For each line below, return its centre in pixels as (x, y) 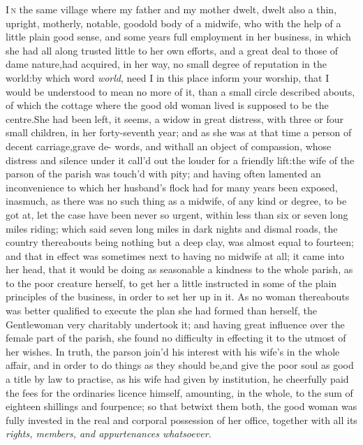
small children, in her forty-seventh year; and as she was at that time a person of (179, 132)
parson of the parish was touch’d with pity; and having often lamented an (163, 174)
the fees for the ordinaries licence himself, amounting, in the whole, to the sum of (179, 392)
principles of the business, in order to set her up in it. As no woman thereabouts (178, 297)
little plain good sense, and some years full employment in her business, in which (178, 37)
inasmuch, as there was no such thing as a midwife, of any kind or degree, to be (176, 201)
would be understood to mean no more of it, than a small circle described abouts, (180, 91)
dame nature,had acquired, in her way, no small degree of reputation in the (166, 64)
